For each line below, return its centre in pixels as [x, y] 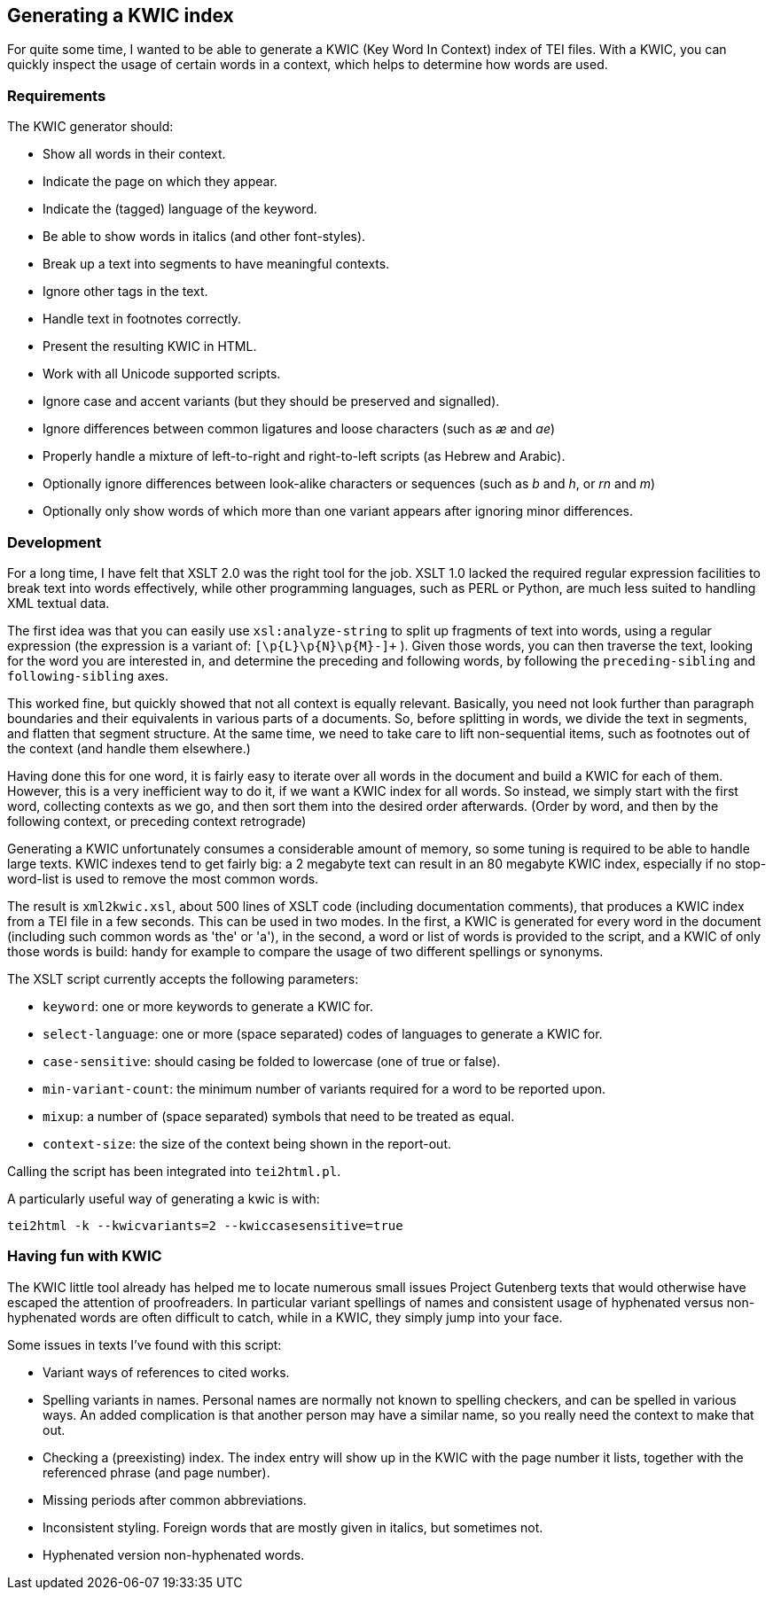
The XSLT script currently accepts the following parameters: [183, 978]
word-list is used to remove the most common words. [163, 878]
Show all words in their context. [134, 154]
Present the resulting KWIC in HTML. [150, 347]
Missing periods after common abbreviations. [175, 1500]
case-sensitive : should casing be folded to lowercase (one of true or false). [272, 1061]
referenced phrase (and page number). [156, 1472]
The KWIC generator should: [90, 127]
